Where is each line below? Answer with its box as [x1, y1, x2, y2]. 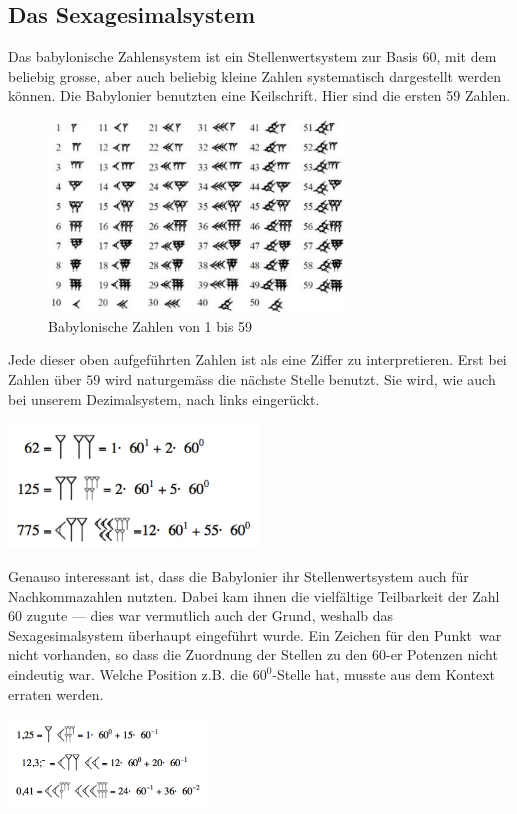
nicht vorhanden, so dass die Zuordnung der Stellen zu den [8, 644, 368, 665]
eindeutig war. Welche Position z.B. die [8, 664, 249, 685]
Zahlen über [8, 368, 82, 389]
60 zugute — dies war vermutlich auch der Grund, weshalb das [8, 605, 394, 626]
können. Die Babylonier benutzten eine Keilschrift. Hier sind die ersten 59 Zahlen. [8, 85, 511, 106]
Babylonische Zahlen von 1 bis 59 [48, 315, 253, 336]
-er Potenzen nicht [386, 644, 498, 665]
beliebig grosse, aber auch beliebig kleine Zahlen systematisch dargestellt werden [8, 65, 501, 86]
